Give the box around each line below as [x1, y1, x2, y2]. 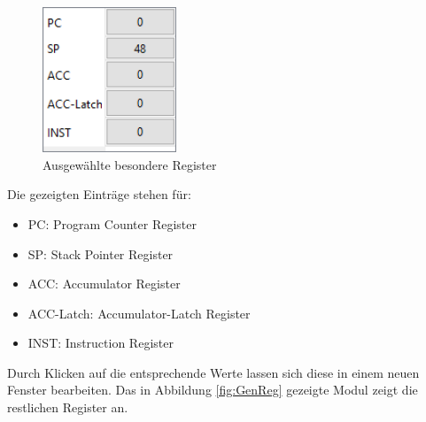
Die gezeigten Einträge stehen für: [7, 185, 191, 203]
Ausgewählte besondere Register [43, 155, 217, 173]
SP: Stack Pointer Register [27, 244, 174, 263]
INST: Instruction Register [27, 334, 174, 352]
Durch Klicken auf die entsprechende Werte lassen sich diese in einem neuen [7, 363, 420, 381]
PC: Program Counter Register [27, 214, 198, 233]
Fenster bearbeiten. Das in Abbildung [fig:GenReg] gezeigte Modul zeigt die [7, 380, 418, 399]
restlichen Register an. [7, 398, 128, 417]
